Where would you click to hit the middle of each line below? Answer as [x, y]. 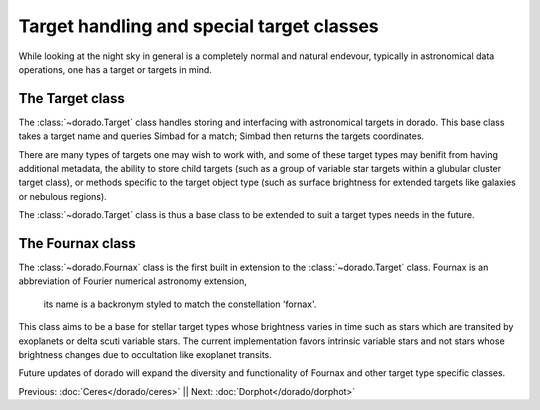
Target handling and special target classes [198, 26]
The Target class [71, 98]
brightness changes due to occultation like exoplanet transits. [145, 355]
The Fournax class [77, 243]
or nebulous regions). [62, 196]
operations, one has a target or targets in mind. [115, 69]
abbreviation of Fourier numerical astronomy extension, [132, 281]
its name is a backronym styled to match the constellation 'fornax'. [180, 304]
